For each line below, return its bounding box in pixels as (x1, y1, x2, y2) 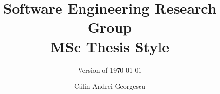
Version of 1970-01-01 (78, 64, 142, 75)
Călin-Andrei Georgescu (74, 81, 146, 91)
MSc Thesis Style (50, 36, 169, 56)
